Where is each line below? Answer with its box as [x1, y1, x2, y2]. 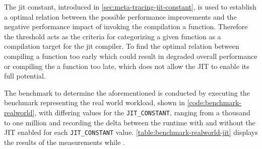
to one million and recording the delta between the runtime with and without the [4, 117, 255, 127]
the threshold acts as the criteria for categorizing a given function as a [4, 31, 221, 41]
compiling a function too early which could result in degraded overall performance [4, 50, 257, 61]
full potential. [4, 70, 46, 81]
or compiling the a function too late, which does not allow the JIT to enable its [4, 60, 249, 71]
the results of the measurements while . [4, 136, 125, 147]
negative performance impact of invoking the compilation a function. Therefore [4, 21, 248, 32]
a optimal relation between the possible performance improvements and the [4, 11, 237, 22]
